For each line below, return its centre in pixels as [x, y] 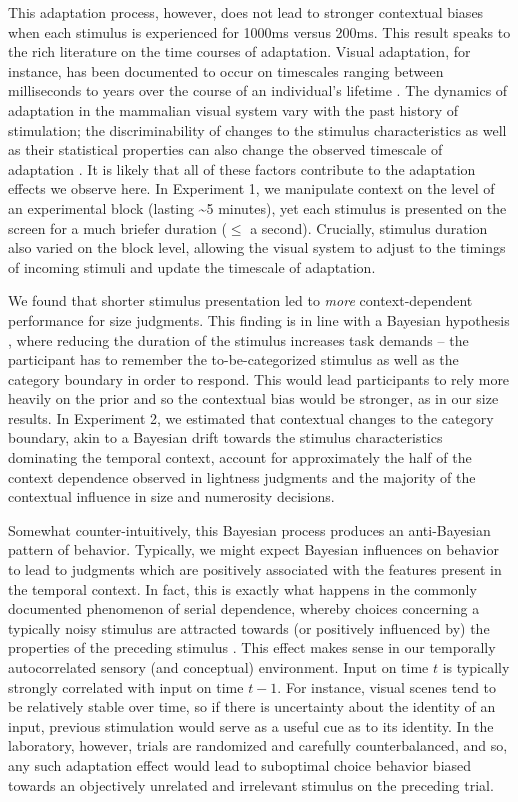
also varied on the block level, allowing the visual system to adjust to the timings [257, 247]
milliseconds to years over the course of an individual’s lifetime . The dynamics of [258, 90]
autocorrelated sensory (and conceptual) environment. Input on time [218, 667]
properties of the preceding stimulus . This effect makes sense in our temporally [252, 647]
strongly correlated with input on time [126, 686]
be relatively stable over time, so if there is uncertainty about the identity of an [252, 706]
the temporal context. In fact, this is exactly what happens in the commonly [242, 588]
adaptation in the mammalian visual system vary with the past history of [233, 109]
